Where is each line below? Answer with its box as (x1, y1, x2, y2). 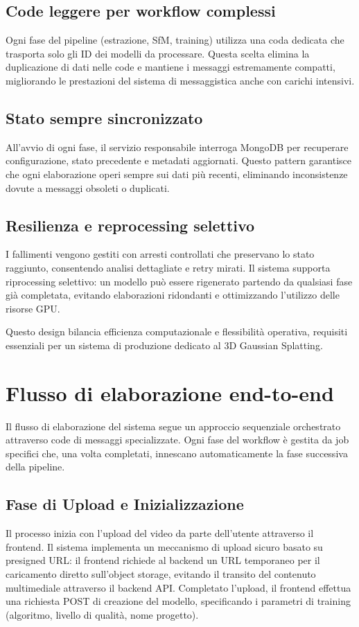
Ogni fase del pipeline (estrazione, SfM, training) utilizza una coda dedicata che (6, 33, 344, 47)
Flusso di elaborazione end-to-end (6, 378, 334, 407)
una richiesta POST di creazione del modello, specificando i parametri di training (6, 594, 351, 608)
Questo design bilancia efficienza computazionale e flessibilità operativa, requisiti (6, 324, 348, 339)
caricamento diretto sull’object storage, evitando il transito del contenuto (6, 567, 316, 581)
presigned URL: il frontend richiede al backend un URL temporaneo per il (6, 553, 320, 567)
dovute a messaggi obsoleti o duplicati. (6, 180, 170, 195)
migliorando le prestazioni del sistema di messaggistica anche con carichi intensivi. (6, 73, 355, 87)
